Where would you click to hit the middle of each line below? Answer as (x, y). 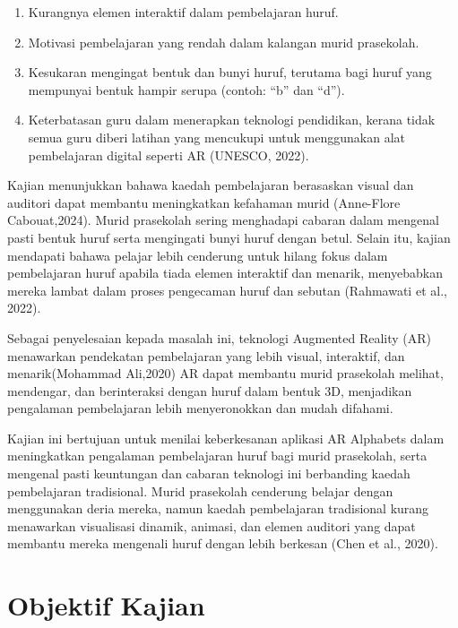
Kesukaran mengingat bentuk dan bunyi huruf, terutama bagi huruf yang (230, 72)
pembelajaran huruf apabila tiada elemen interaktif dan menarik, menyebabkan (225, 273)
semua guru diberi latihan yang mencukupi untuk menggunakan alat (217, 137)
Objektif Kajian (106, 605)
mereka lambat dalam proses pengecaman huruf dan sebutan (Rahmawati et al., (227, 290)
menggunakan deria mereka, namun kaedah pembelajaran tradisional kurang (218, 508)
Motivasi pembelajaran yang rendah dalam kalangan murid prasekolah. (224, 42)
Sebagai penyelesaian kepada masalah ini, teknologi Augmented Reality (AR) (220, 337)
